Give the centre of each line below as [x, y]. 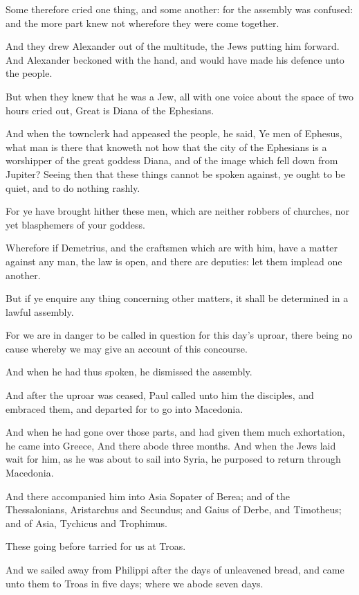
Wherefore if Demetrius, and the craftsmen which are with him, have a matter [172, 248]
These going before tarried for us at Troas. [96, 546]
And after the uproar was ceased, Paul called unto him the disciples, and [160, 395]
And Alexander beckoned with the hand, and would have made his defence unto [175, 59]
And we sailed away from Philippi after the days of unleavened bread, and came [175, 569]
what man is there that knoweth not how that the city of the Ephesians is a [166, 146]
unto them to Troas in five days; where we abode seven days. [135, 583]
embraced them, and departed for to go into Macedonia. [125, 408]
